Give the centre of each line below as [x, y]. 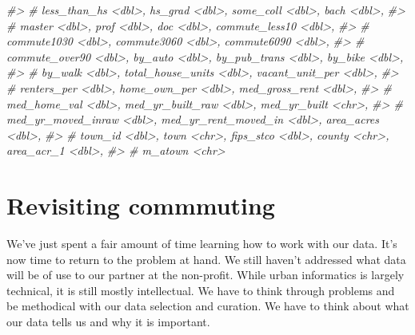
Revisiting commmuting [141, 205]
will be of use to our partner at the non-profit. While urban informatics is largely [206, 275]
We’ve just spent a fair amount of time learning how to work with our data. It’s [202, 244]
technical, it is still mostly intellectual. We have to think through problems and [201, 290]
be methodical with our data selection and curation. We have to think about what [208, 306]
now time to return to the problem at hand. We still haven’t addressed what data [206, 259]
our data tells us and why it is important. [108, 322]
